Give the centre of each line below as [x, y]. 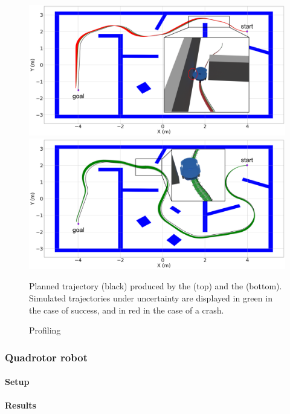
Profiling [45, 330]
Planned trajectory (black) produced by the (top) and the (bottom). [156, 286]
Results [21, 405]
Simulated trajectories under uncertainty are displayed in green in [151, 298]
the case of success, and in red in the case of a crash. [127, 310]
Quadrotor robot [46, 357]
